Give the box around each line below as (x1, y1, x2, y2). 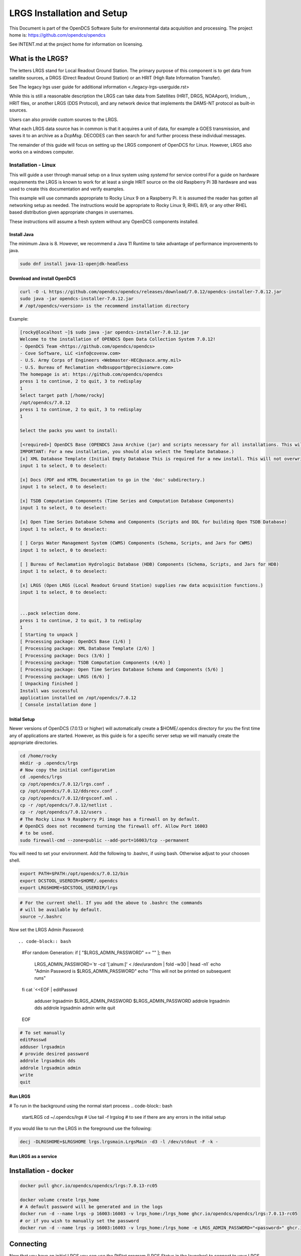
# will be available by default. (20, 907, 102, 912)
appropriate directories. (9, 740, 58, 746)
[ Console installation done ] (20, 702, 97, 708)
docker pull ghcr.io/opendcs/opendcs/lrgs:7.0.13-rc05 (20, 1183, 158, 1188)
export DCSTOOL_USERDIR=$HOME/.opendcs (20, 878, 118, 884)
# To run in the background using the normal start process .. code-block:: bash (9, 1103, 173, 1109)
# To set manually (20, 1030, 65, 1035)
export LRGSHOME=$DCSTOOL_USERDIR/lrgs (20, 885, 118, 890)
